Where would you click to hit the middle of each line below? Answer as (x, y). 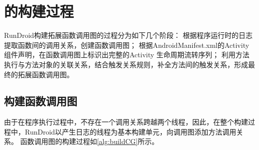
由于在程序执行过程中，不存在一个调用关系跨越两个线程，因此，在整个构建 (126, 122)
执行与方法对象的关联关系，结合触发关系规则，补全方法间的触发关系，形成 (126, 64)
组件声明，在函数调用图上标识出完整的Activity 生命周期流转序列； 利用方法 (127, 55)
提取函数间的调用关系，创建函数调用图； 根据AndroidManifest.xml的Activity (127, 45)
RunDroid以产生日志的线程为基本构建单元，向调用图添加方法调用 (130, 131)
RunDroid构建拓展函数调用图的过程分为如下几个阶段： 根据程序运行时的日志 (128, 35)
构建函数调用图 (41, 101)
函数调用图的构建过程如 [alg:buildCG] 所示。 (89, 141)
